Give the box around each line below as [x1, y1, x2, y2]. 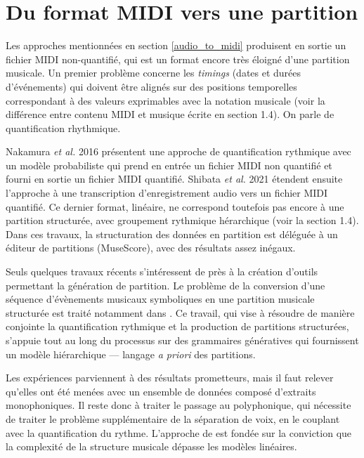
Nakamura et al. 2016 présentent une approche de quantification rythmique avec [6, 144, 351, 159]
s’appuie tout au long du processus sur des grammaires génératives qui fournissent [6, 333, 359, 347]
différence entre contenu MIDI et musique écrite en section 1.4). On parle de [6, 107, 334, 122]
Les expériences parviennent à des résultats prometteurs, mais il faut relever [6, 370, 334, 385]
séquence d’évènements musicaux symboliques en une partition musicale [6, 292, 315, 306]
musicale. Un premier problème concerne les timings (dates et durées [6, 65, 301, 80]
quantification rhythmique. [6, 120, 121, 135]
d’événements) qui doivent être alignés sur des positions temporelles [6, 79, 297, 93]
